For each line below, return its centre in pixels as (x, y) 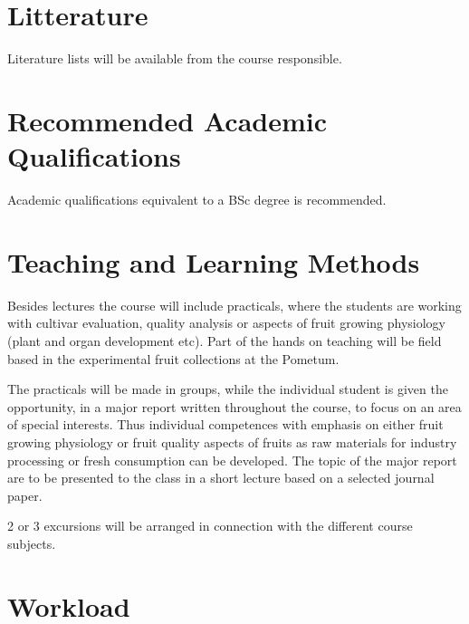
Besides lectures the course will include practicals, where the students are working (234, 305)
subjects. (32, 543)
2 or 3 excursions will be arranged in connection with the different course (210, 526)
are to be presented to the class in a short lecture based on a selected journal (221, 478)
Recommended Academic (167, 120)
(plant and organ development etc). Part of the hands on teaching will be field (225, 340)
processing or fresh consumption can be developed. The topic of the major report (232, 460)
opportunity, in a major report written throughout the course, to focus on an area (234, 406)
